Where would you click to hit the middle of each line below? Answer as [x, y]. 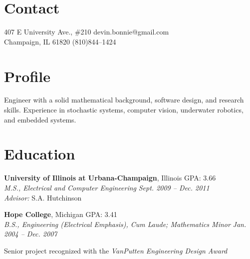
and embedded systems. [40, 119]
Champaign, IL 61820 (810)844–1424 [60, 41]
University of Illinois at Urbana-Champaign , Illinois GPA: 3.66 [110, 178]
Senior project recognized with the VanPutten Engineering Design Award [116, 250]
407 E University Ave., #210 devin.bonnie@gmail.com [87, 32]
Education [40, 154]
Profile [27, 76]
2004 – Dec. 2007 [31, 234]
